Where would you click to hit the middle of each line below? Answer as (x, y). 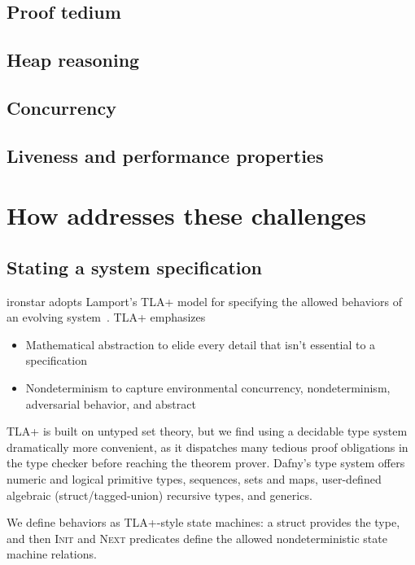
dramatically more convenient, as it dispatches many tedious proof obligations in (207, 447)
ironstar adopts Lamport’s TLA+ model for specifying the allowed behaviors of (204, 301)
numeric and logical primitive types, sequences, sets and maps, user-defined (194, 479)
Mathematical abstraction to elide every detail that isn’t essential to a (201, 344)
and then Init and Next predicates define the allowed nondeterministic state (197, 538)
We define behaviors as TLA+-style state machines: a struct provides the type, (203, 522)
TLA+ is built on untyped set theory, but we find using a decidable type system (207, 431)
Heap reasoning (73, 60)
